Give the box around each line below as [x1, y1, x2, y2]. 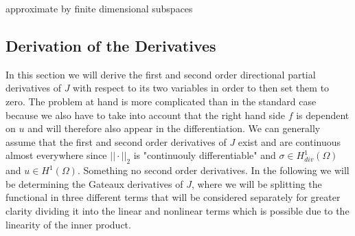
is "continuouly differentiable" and [133, 148, 276, 162]
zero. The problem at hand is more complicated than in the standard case [5, 94, 317, 108]
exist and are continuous [238, 134, 341, 149]
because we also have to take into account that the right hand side [5, 107, 286, 122]
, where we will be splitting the [191, 176, 322, 191]
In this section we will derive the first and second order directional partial [5, 67, 316, 81]
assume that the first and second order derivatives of [5, 134, 227, 149]
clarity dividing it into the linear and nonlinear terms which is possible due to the [5, 203, 350, 217]
